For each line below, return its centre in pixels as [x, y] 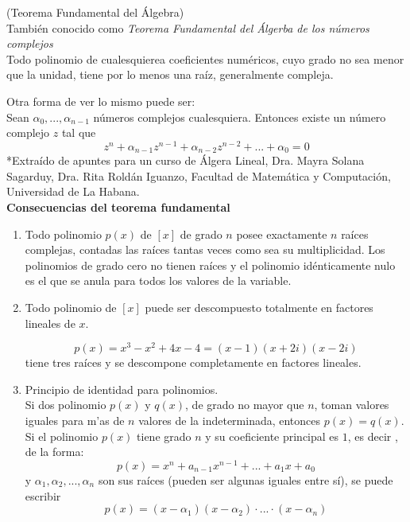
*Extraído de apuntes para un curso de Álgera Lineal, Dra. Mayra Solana [186, 160]
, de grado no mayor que [245, 405]
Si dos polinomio [66, 405]
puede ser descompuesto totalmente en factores [259, 308]
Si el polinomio [62, 436]
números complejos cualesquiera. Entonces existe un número [240, 117]
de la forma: [54, 452]
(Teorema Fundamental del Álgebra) [95, 12]
